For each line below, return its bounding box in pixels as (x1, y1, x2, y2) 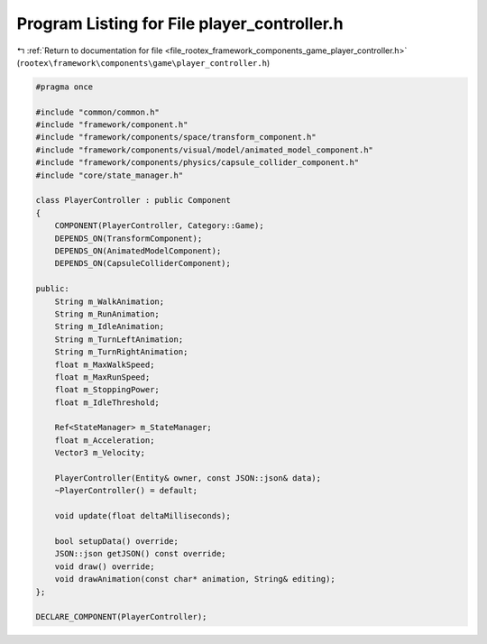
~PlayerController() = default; (54, 485, 198, 496)
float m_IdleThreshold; (54, 397, 160, 408)
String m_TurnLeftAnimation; (54, 334, 184, 345)
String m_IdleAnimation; (54, 321, 165, 332)
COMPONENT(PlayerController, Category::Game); (54, 221, 265, 231)
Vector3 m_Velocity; (54, 447, 146, 458)
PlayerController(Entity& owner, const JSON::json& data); (54, 474, 322, 483)
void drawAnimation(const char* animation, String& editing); (54, 574, 335, 584)
